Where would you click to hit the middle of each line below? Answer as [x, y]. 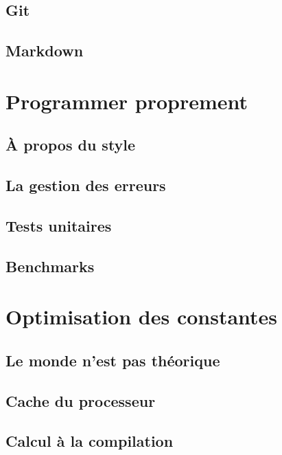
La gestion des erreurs [86, 185]
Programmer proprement [127, 101]
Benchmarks [50, 266]
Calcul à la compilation [90, 441]
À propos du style [71, 145]
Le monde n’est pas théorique [113, 360]
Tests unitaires [59, 225]
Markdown [45, 51]
